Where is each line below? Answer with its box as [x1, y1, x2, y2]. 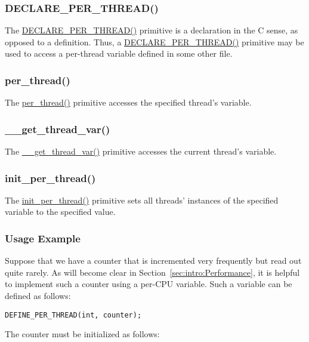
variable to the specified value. [5, 205, 116, 218]
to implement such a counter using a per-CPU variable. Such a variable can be [5, 278, 292, 290]
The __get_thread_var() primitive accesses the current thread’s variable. [5, 145, 277, 158]
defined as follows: [5, 289, 71, 302]
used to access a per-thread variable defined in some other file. [5, 47, 233, 60]
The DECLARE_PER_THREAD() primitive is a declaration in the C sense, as [5, 24, 298, 36]
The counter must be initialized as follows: [5, 328, 160, 340]
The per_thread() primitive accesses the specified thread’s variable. [5, 96, 252, 109]
